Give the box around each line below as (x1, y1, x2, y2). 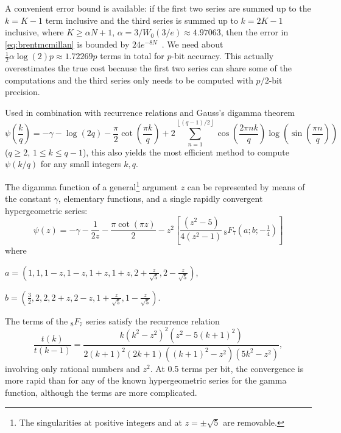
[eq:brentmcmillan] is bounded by (5, 37, 130, 50)
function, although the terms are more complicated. (5, 385, 197, 398)
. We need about (161, 37, 223, 50)
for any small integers (40, 157, 121, 170)
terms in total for (100, 49, 164, 62)
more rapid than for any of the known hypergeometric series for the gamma (5, 374, 287, 387)
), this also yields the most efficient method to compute (82, 145, 289, 158)
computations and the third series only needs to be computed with (5, 73, 253, 86)
